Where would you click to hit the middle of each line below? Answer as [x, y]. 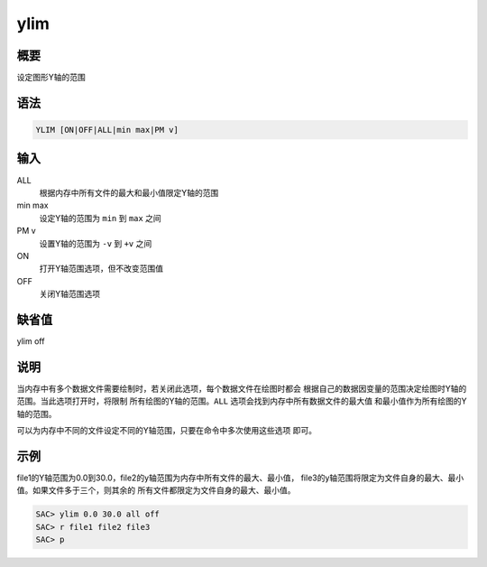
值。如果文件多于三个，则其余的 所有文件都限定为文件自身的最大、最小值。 [156, 490]
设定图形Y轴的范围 [51, 78]
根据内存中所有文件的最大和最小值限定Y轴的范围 [129, 192]
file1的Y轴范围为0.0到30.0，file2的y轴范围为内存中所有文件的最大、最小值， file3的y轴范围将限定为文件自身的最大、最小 [240, 478]
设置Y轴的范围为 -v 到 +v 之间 [96, 243]
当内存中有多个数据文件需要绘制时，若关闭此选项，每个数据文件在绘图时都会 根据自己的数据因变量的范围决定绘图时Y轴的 [242, 388]
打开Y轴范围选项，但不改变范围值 [101, 269]
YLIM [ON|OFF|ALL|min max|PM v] [107, 130]
